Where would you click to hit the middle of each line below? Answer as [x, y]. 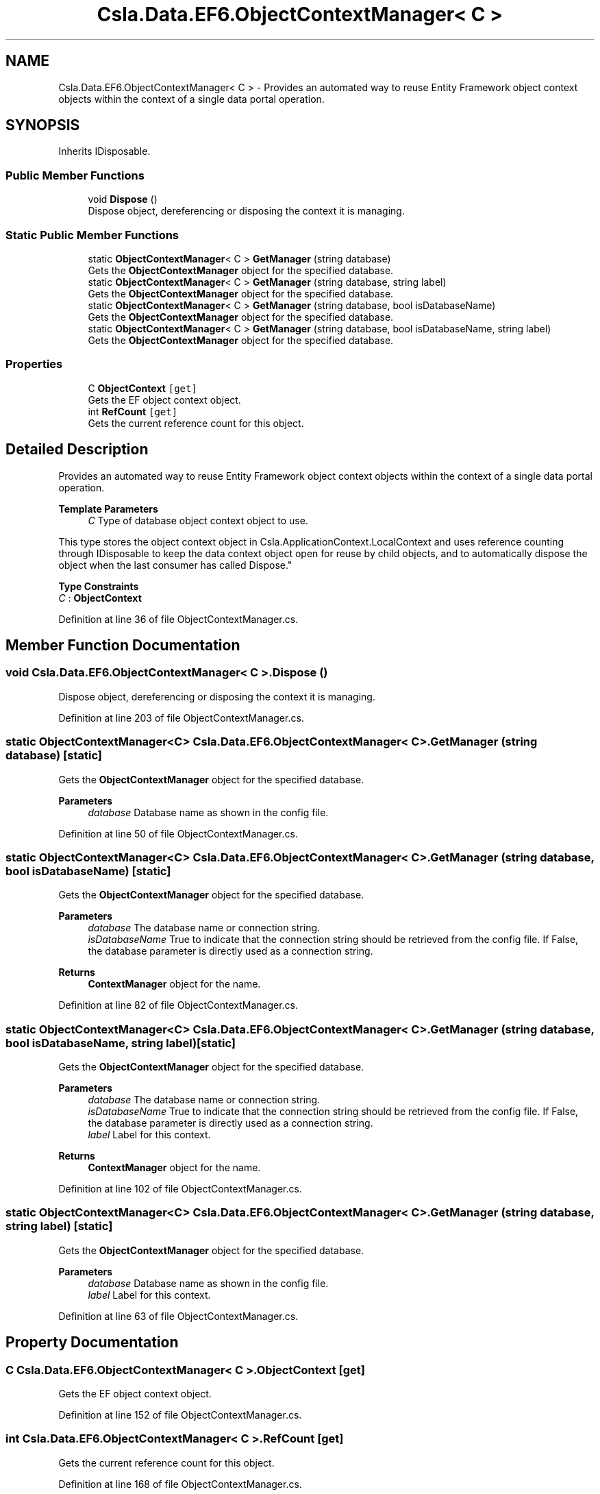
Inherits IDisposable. [104, 151]
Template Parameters [108, 509]
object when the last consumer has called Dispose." [175, 565]
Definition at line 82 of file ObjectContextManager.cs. [178, 1005]
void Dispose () [123, 199]
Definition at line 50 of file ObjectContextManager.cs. [178, 833]
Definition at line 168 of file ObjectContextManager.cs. [180, 1484]
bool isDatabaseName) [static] [88, 871]
